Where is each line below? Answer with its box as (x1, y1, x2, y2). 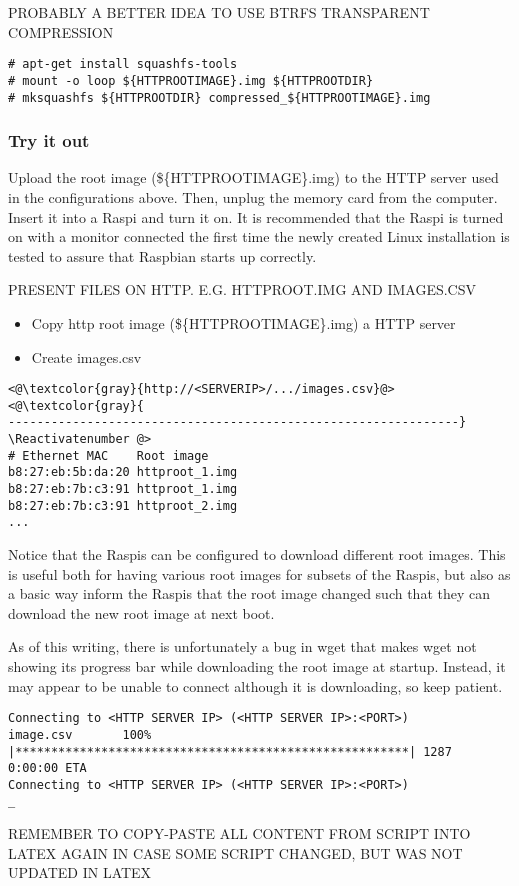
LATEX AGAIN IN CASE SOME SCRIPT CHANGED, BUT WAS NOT (8, 842, 463, 863)
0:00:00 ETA (8, 761, 87, 776)
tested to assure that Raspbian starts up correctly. (8, 245, 317, 266)
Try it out (8, 128, 90, 153)
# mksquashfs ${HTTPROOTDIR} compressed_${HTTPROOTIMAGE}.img (8, 90, 431, 105)
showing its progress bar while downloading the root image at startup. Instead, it (8, 656, 506, 676)
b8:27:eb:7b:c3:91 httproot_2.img (8, 498, 238, 513)
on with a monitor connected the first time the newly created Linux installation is (8, 226, 510, 247)
